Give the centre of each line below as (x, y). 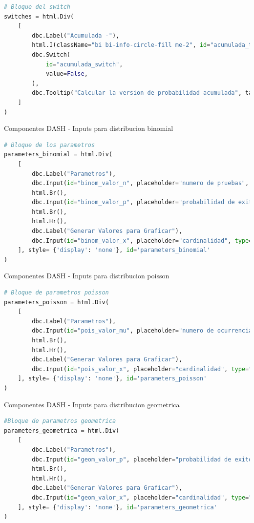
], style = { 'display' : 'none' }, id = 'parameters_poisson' (112, 379)
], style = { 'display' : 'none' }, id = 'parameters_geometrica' (117, 507)
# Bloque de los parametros (50, 145)
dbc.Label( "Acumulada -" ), (76, 35)
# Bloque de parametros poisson (56, 293)
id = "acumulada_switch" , (84, 64)
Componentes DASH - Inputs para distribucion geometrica (92, 404)
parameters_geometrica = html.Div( (62, 430)
